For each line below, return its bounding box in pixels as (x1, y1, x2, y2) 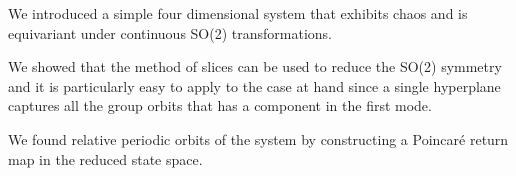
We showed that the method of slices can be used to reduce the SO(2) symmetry (8, 56, 502, 77)
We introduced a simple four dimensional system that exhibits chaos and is (8, 3, 468, 23)
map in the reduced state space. (8, 148, 203, 169)
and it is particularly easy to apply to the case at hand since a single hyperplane (8, 75, 501, 96)
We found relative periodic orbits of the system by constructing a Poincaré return (8, 128, 509, 149)
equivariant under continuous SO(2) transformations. (8, 22, 333, 43)
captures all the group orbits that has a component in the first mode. (8, 95, 432, 116)
